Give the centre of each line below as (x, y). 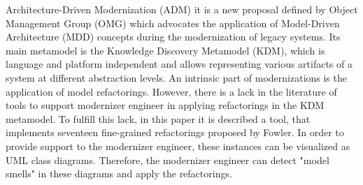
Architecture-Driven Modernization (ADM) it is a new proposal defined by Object (182, 9)
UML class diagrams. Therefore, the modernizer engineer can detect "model (168, 160)
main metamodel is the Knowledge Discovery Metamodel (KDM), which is (165, 50)
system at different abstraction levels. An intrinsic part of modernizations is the (176, 77)
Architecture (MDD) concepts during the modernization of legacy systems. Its (173, 37)
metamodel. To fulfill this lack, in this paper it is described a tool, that (158, 118)
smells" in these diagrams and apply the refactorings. (119, 173)
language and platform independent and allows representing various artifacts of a (179, 64)
